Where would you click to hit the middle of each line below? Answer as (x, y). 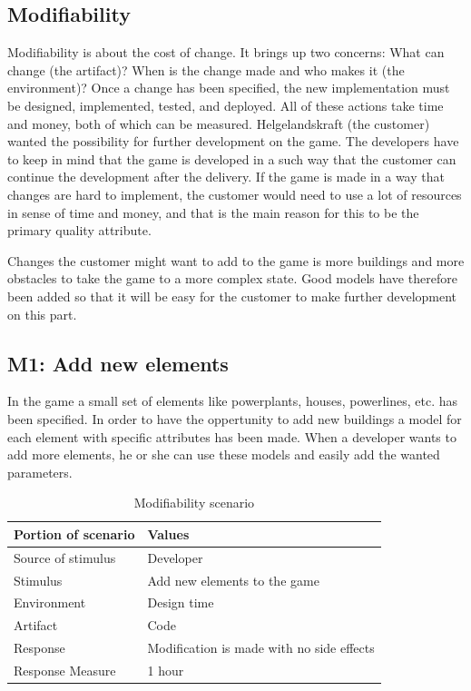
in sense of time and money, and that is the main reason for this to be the (213, 212)
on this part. (42, 314)
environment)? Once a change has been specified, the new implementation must (229, 88)
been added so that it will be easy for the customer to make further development (232, 296)
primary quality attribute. (79, 230)
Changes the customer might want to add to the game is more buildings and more (236, 260)
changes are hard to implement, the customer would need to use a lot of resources (235, 194)
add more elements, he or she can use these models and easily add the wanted (224, 454)
